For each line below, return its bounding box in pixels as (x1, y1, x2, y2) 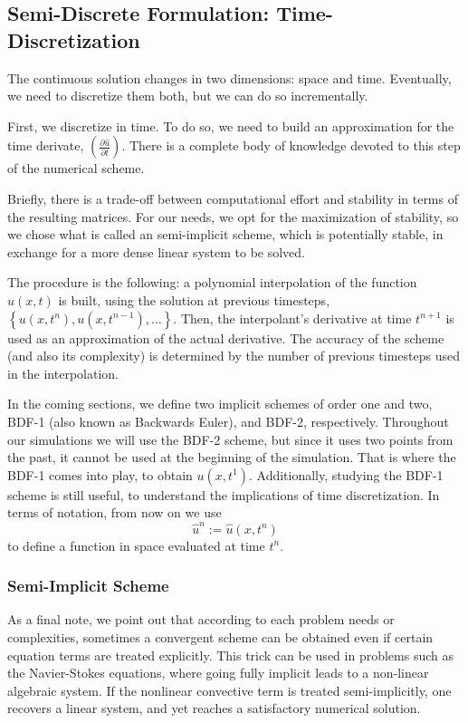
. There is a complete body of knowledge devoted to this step (121, 136, 461, 155)
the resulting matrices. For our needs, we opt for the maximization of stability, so (7, 207, 459, 226)
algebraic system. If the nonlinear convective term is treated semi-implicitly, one (7, 680, 452, 699)
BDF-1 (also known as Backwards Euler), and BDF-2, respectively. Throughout (7, 411, 449, 430)
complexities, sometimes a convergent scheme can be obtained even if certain (7, 628, 434, 646)
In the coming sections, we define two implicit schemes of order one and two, (7, 394, 433, 413)
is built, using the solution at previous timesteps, (58, 290, 330, 309)
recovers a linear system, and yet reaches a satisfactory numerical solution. (7, 699, 421, 718)
